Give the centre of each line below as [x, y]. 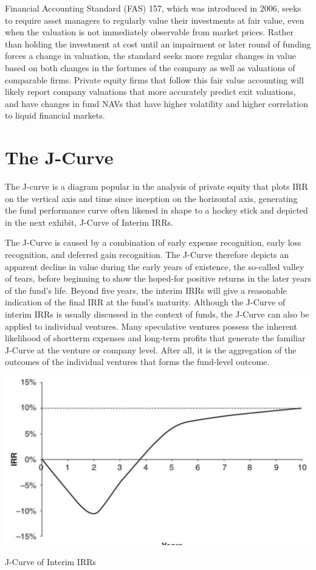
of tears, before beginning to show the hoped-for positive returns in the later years [158, 278]
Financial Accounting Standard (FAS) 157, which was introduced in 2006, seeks [153, 8]
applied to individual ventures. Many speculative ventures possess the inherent [151, 326]
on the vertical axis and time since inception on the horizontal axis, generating [151, 198]
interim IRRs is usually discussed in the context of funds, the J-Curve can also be [157, 314]
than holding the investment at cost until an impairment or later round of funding [158, 43]
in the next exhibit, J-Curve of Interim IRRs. [89, 222]
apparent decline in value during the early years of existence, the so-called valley [155, 266]
